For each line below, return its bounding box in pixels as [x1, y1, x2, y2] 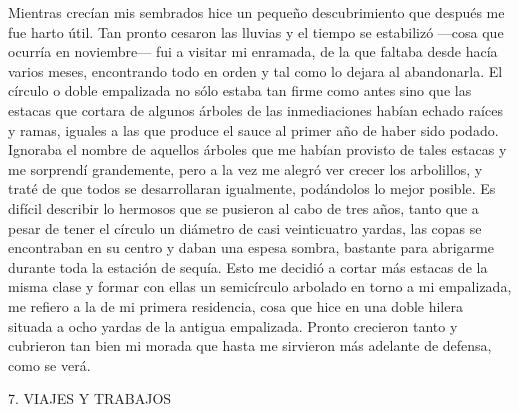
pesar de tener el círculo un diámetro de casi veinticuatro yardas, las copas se [8, 217, 482, 238]
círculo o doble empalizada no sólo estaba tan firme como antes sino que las [8, 80, 472, 101]
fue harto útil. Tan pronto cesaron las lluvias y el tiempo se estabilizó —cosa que [8, 21, 504, 42]
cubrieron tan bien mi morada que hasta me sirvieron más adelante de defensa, [8, 335, 492, 356]
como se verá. [8, 354, 91, 375]
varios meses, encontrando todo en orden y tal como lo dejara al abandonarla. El [8, 60, 503, 81]
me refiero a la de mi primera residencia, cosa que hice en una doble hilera [8, 295, 463, 316]
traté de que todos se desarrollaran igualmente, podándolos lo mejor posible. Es [8, 178, 496, 199]
